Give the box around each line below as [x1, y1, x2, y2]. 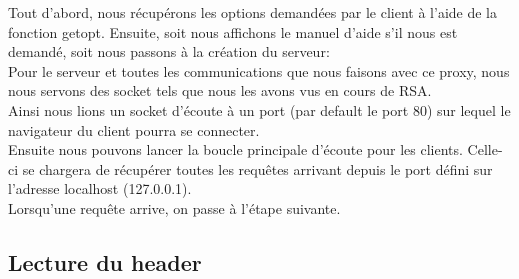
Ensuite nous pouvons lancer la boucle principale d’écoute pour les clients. [8, 139, 463, 160]
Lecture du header [8, 246, 202, 277]
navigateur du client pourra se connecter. [8, 119, 260, 140]
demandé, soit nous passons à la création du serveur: [8, 41, 330, 62]
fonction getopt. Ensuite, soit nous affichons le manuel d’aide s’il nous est [8, 21, 458, 42]
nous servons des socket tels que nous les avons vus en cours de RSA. [8, 80, 432, 101]
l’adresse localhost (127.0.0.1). [8, 178, 192, 199]
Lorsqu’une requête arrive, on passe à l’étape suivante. [8, 197, 341, 218]
